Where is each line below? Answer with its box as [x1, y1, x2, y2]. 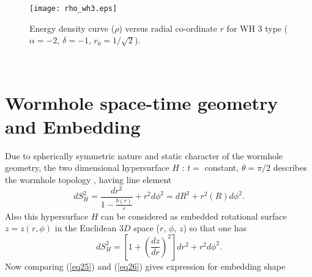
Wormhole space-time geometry [5, 90, 278, 115]
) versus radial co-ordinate [119, 21, 217, 34]
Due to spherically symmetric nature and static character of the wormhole [5, 149, 283, 162]
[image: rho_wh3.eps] [29, 4, 117, 13]
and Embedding [5, 113, 141, 138]
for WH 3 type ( [226, 21, 288, 34]
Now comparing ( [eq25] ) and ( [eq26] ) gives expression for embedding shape [5, 259, 286, 272]
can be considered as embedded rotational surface [101, 209, 287, 222]
